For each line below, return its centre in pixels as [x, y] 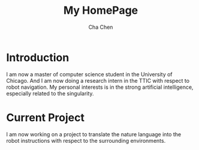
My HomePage [101, 10]
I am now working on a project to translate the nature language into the [94, 134]
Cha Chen [101, 27]
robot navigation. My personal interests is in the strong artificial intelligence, [100, 87]
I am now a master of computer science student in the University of [89, 74]
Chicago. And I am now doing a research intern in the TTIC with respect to [98, 80]
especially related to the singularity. [50, 93]
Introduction [38, 57]
